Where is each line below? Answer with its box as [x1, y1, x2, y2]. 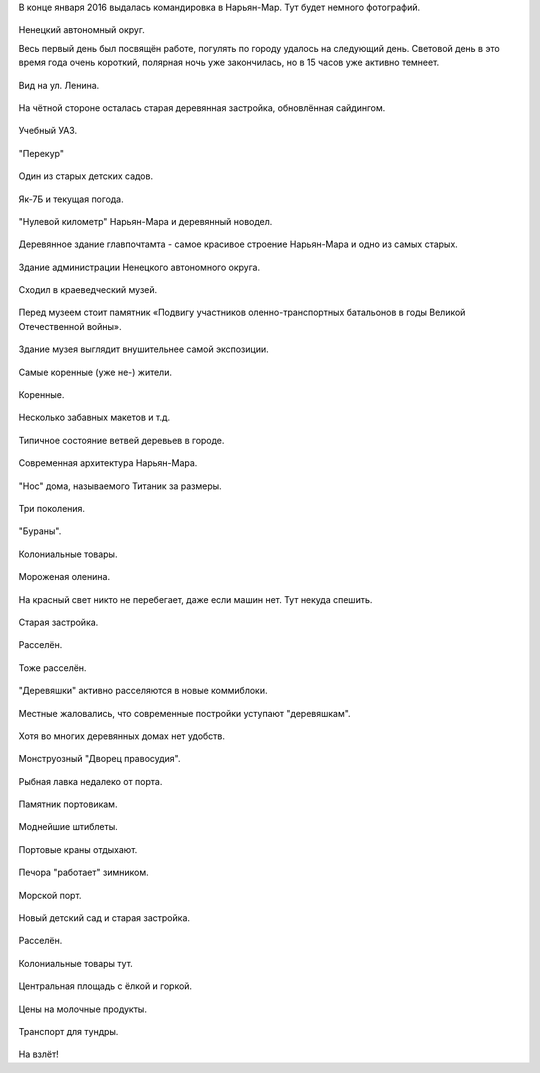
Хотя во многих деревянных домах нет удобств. [18, 730, 225, 742]
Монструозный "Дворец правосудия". [18, 753, 181, 765]
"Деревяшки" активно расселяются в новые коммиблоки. [18, 685, 268, 697]
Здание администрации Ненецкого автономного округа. [18, 261, 260, 273]
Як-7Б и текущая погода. [18, 193, 124, 205]
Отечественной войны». [18, 320, 122, 332]
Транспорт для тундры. [18, 1025, 119, 1037]
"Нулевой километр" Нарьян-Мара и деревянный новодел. [18, 215, 273, 227]
